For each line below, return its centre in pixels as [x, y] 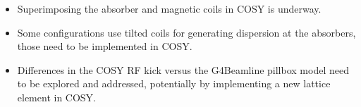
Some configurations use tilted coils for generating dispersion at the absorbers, [186, 32]
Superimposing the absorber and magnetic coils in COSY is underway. [169, 8]
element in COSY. [57, 97]
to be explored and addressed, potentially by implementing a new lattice [174, 83]
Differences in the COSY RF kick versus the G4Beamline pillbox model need [183, 69]
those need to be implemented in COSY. [105, 46]
